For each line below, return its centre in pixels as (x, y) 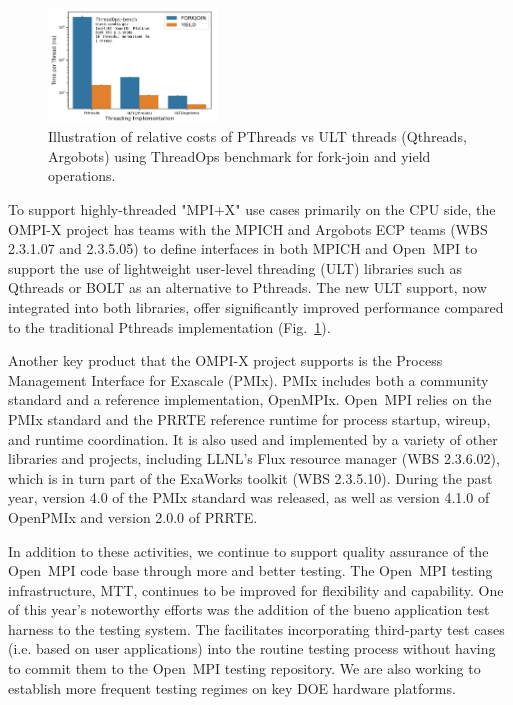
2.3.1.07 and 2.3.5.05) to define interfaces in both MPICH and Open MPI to (243, 248)
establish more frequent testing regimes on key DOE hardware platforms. (232, 687)
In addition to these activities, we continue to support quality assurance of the (248, 550)
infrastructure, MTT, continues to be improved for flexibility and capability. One (256, 589)
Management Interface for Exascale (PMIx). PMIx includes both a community (248, 379)
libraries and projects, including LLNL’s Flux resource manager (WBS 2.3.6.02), (254, 458)
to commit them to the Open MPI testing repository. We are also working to (244, 668)
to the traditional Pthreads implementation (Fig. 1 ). (169, 326)
